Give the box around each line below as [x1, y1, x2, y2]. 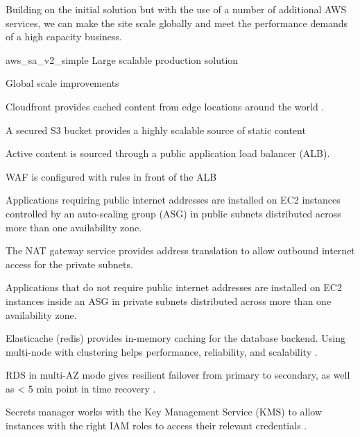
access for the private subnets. [6, 256, 133, 271]
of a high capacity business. [6, 29, 122, 44]
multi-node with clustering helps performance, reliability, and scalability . [6, 344, 318, 358]
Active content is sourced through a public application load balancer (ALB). [6, 146, 330, 160]
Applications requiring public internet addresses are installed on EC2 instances [6, 192, 341, 207]
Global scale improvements [6, 76, 119, 90]
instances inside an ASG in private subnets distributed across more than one [6, 293, 332, 308]
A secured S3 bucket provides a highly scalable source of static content [6, 122, 306, 137]
